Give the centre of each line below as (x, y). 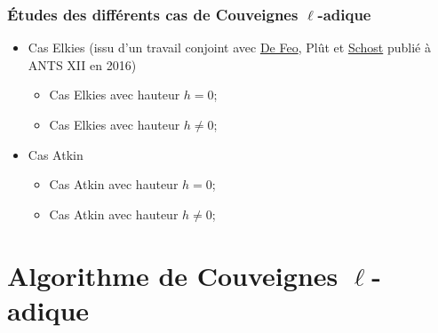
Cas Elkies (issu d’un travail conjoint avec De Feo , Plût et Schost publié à (229, 48)
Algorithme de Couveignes (173, 275)
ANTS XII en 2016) (82, 64)
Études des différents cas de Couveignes (153, 14)
